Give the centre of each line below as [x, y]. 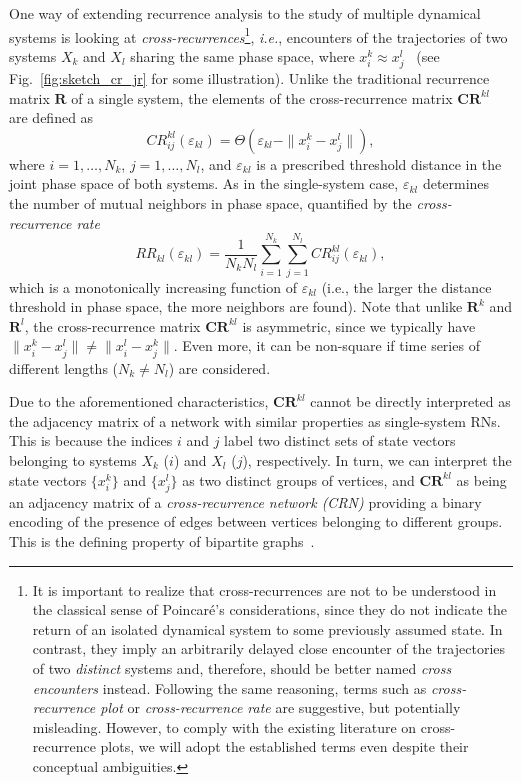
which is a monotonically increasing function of [153, 286]
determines [456, 183]
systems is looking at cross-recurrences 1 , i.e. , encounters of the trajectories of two [258, 35]
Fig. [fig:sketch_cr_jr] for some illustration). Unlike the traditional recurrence [249, 78]
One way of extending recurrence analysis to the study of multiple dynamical [245, 13]
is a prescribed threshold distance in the [379, 163]
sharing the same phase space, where [242, 55]
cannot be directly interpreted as [410, 401]
